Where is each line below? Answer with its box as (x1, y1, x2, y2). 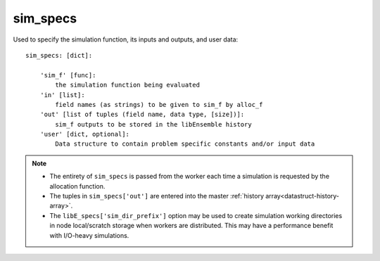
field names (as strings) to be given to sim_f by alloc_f (55, 101, 263, 108)
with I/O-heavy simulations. (49, 231, 129, 239)
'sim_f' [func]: (39, 71, 96, 79)
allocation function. (49, 182, 106, 190)
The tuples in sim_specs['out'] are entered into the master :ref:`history (49, 192, 264, 200)
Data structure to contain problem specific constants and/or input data (55, 140, 315, 148)
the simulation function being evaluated (55, 81, 201, 89)
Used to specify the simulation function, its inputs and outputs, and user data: (13, 35, 239, 44)
